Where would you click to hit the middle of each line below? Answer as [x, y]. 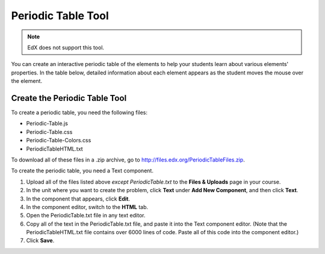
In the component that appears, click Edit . [78, 199]
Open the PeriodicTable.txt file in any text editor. [86, 216]
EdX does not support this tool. [66, 47]
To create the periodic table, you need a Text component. [82, 171]
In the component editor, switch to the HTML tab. [87, 207]
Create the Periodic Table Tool [69, 98]
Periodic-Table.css [49, 132]
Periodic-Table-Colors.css [59, 141]
